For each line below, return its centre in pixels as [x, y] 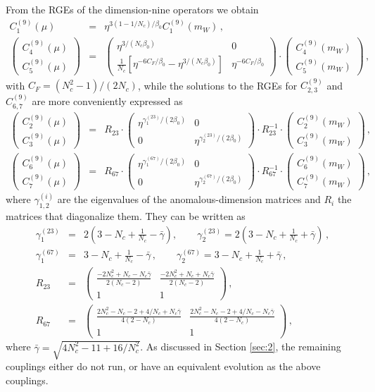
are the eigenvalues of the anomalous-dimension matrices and [189, 199]
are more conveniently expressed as [107, 101]
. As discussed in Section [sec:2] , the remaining [241, 347]
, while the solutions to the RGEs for [217, 85]
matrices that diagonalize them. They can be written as [126, 216]
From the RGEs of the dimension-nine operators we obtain [132, 9]
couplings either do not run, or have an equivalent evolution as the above [163, 366]
